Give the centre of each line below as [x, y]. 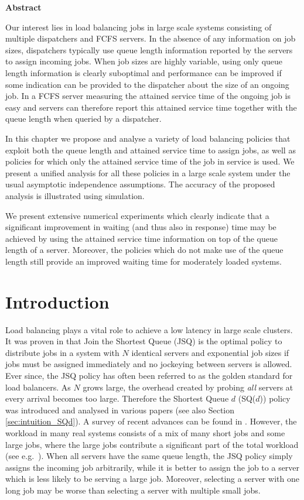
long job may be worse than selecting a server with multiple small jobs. [133, 490]
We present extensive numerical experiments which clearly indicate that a [137, 215]
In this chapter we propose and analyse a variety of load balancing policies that [148, 138]
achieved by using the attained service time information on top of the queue [141, 238]
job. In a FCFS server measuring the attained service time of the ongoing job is [148, 96]
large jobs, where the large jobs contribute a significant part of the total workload [152, 444]
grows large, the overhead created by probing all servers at [188, 387]
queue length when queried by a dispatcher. [83, 119]
